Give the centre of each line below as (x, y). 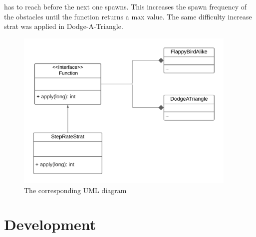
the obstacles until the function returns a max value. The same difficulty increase (128, 16)
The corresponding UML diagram (75, 190)
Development (50, 224)
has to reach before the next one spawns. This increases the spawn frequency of (125, 6)
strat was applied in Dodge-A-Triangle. (64, 26)
